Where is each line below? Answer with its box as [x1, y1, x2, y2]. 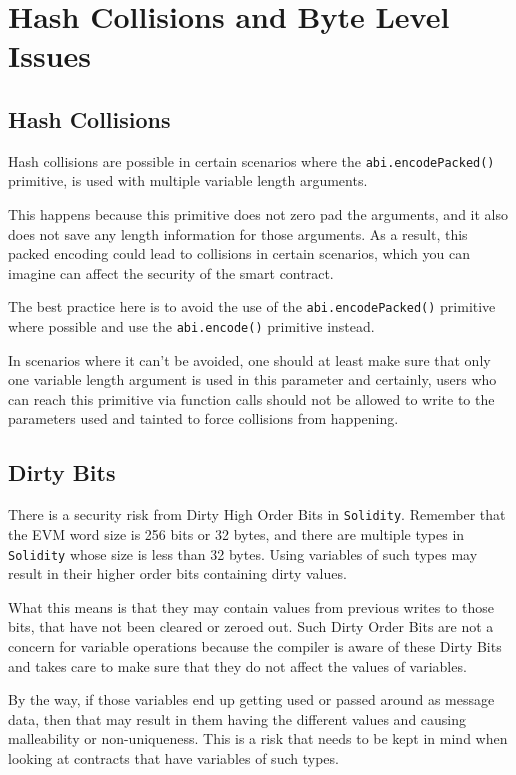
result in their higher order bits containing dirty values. [8, 563, 347, 584]
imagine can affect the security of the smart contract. [8, 262, 334, 283]
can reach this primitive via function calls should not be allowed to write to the [8, 388, 495, 409]
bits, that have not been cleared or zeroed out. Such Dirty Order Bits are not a [8, 616, 494, 637]
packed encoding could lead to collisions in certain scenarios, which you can [8, 243, 470, 264]
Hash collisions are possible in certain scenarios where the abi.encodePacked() [8, 150, 495, 171]
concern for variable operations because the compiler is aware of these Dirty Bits [8, 635, 502, 656]
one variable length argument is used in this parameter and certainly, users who [8, 369, 497, 390]
